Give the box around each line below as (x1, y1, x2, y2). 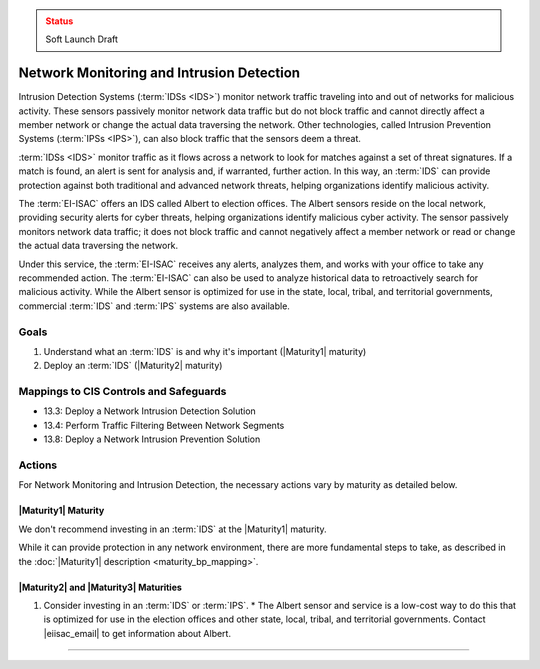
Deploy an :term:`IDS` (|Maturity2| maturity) (43, 360, 223, 372)
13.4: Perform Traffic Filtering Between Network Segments (43, 419, 285, 431)
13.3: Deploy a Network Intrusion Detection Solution (43, 405, 257, 417)
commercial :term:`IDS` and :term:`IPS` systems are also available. (18, 300, 290, 312)
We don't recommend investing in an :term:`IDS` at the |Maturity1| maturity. (18, 523, 327, 535)
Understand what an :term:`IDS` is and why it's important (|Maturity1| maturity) (43, 345, 367, 357)
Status (45, 15, 74, 27)
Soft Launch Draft (45, 33, 119, 45)
